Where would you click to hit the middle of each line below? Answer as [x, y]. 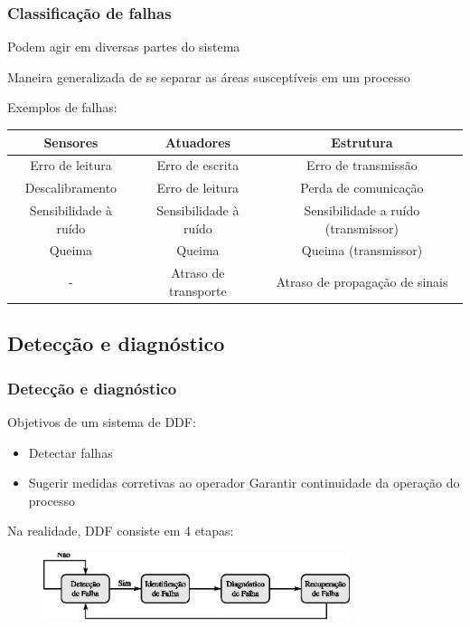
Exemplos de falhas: [62, 107]
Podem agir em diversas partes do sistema [124, 47]
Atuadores [197, 142]
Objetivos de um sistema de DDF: [102, 422]
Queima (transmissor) [362, 250]
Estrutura [362, 142]
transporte [198, 290]
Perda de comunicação [362, 188]
